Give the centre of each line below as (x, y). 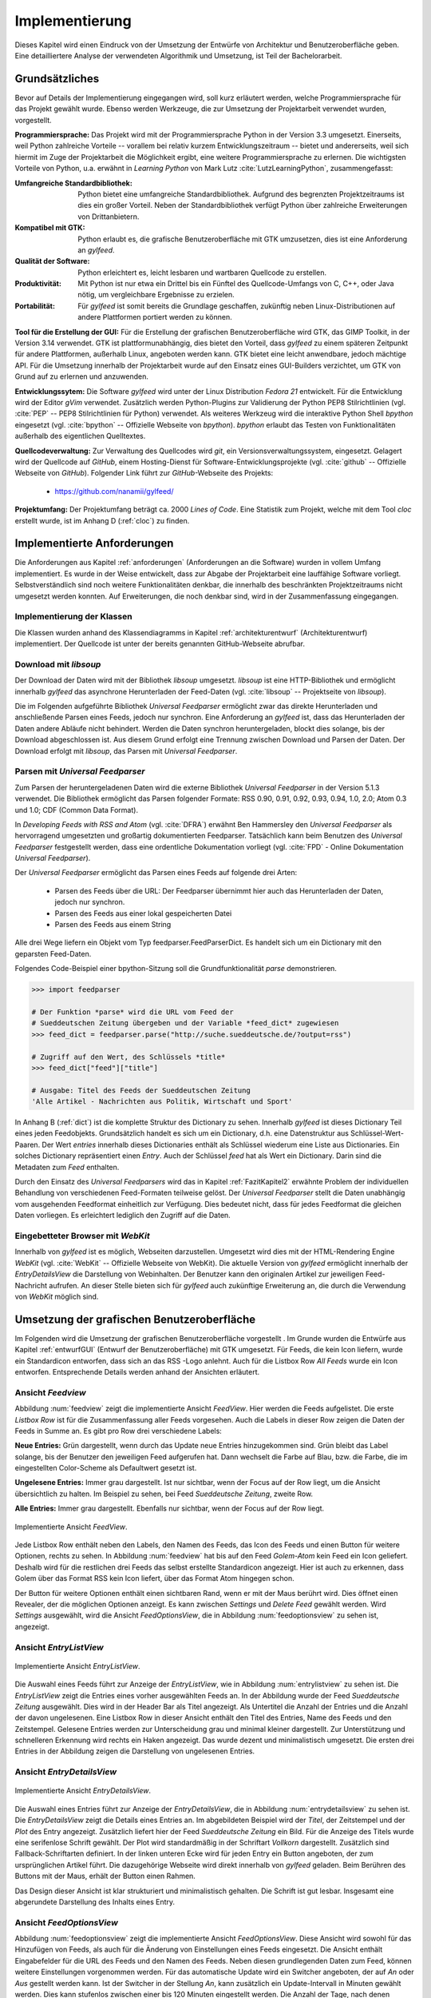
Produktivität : (38, 284)
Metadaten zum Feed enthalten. (67, 1167)
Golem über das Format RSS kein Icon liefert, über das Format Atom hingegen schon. (154, 1578)
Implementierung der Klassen (73, 617)
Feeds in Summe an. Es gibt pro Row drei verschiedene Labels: (119, 1431)
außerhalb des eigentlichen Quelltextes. (80, 436)
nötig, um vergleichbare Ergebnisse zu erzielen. (156, 295)
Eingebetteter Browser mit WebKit (83, 1236)
